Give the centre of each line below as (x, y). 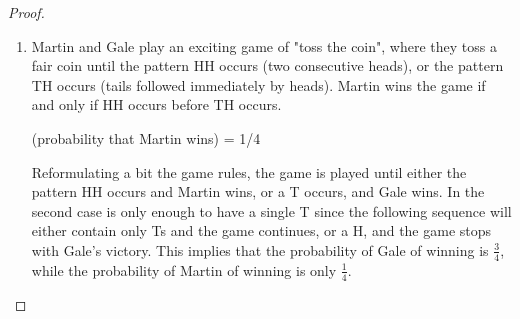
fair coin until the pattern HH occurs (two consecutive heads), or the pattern (267, 65)
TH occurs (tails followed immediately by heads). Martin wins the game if (258, 84)
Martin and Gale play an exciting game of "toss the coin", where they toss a (264, 45)
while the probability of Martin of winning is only (184, 269)
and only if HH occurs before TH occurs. (156, 104)
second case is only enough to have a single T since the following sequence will (271, 210)
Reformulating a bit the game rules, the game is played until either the (249, 171)
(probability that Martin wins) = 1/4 (146, 137)
